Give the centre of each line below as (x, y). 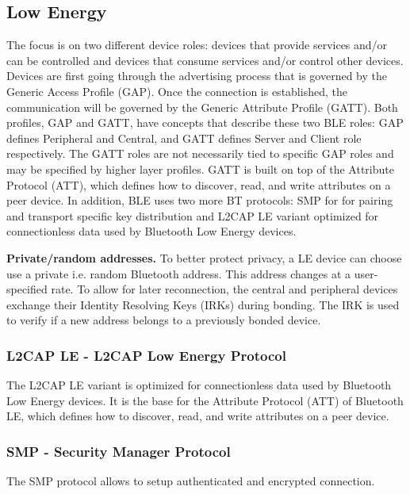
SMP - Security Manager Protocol (119, 451)
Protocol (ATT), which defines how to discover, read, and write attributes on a (199, 184)
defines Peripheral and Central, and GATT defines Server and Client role (184, 138)
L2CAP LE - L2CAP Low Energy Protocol (146, 355)
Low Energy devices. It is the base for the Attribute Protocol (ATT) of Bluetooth (205, 400)
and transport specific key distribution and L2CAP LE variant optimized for (193, 215)
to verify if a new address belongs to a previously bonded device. (164, 320)
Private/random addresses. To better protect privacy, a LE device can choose (204, 257)
